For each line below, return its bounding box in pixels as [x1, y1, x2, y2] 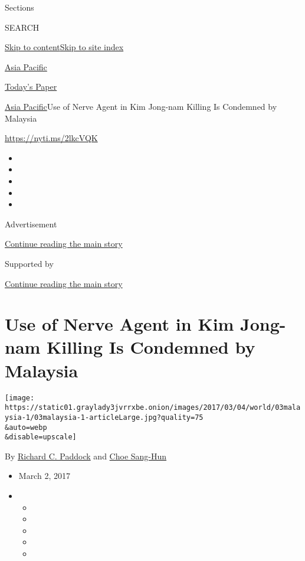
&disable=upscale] [5, 433, 77, 442]
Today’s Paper [5, 80, 57, 93]
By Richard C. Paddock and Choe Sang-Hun [5, 449, 167, 462]
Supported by [5, 257, 54, 269]
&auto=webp [5, 423, 47, 432]
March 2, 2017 [18, 469, 70, 482]
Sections [5, 1, 34, 13]
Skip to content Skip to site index [5, 41, 124, 53]
